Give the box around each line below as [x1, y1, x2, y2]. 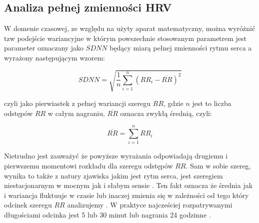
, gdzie [163, 98, 183, 108]
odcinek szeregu [4, 199, 52, 210]
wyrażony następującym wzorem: [4, 52, 105, 62]
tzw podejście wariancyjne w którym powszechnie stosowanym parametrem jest [4, 32, 247, 43]
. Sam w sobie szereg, [185, 160, 251, 171]
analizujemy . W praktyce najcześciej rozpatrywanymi [67, 199, 232, 210]
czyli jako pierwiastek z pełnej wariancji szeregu [4, 98, 151, 108]
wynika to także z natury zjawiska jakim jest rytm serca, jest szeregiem [4, 170, 223, 180]
